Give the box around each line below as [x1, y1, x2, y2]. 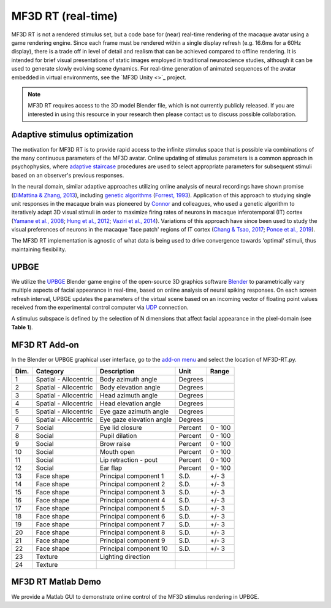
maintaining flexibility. [11, 246, 67, 253]
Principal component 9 [99, 536, 165, 545]
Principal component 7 [99, 520, 165, 529]
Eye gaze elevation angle [99, 415, 172, 424]
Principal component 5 [99, 504, 165, 513]
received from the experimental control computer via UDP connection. [11, 303, 189, 311]
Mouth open [99, 448, 135, 456]
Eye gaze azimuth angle [99, 407, 169, 416]
